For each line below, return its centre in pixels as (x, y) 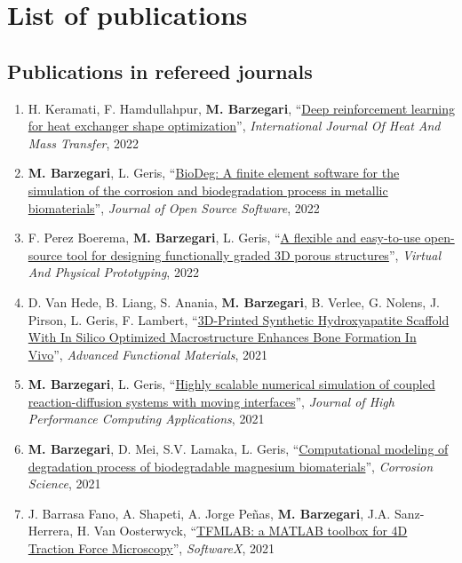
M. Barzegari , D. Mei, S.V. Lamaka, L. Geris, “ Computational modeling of (238, 449)
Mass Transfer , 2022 (84, 143)
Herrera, (51, 531)
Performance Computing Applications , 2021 (146, 419)
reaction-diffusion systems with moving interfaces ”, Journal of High (211, 401)
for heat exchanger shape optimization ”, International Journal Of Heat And (234, 126)
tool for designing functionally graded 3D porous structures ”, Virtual (254, 254)
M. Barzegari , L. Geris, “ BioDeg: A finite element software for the (214, 173)
